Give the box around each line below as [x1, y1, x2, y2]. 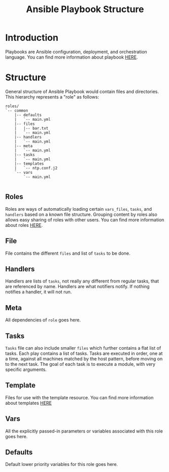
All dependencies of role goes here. [5, 317, 81, 323]
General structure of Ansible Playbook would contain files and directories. [5, 88, 159, 95]
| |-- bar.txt [14, 125, 49, 131]
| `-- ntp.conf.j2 [14, 165, 58, 170]
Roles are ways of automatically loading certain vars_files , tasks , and [5, 206, 152, 212]
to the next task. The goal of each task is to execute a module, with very [5, 361, 156, 367]
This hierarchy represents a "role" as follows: [5, 93, 100, 100]
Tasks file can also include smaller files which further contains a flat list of [5, 345, 161, 351]
